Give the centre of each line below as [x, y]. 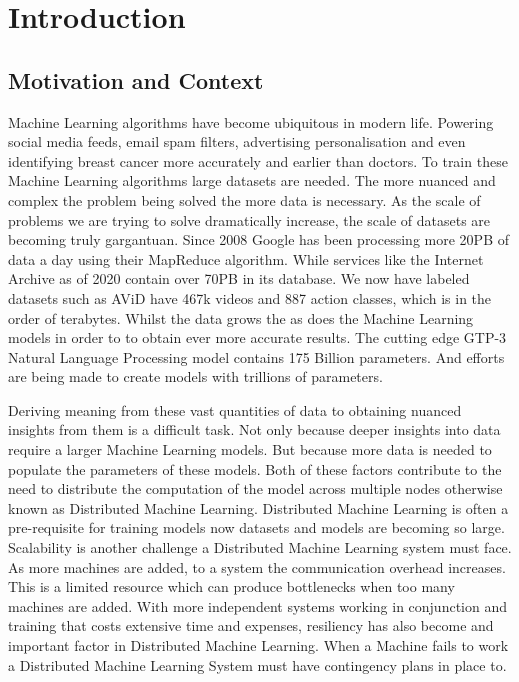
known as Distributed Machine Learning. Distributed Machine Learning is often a [258, 507]
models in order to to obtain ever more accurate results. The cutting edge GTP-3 [257, 337]
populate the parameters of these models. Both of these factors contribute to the [255, 468]
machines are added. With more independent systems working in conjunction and [257, 605]
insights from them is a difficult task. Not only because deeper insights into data [254, 429]
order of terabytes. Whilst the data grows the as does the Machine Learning [241, 317]
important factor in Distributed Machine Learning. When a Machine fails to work [258, 645]
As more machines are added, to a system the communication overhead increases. [257, 566]
